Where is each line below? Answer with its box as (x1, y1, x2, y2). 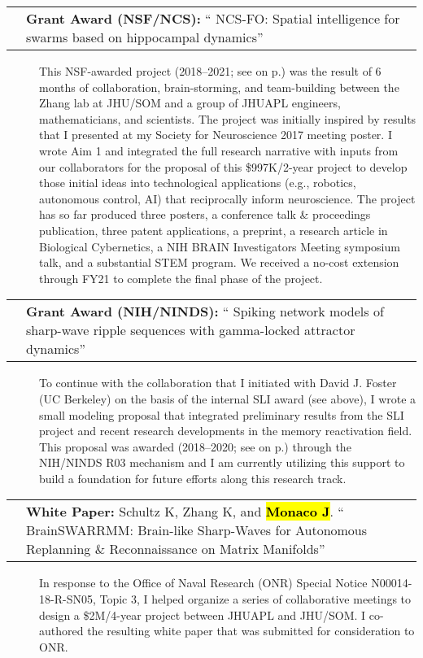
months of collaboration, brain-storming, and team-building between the (39, 78, 399, 95)
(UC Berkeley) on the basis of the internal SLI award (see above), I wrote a (39, 390, 416, 407)
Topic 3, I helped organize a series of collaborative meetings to (99, 590, 412, 608)
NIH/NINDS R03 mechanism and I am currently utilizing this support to (39, 454, 405, 471)
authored (39, 622, 84, 639)
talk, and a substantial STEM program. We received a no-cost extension (39, 254, 399, 271)
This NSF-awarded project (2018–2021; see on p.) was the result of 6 (39, 63, 382, 79)
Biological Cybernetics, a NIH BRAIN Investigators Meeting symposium (39, 237, 400, 255)
